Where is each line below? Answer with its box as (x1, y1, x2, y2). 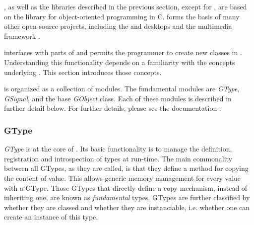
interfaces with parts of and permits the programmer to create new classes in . (4, 47, 242, 58)
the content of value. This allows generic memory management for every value (4, 172, 241, 183)
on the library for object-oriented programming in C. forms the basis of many (4, 11, 240, 21)
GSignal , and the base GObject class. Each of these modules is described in (4, 93, 232, 103)
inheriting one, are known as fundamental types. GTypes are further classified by (4, 192, 250, 203)
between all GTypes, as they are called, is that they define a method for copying (4, 163, 249, 173)
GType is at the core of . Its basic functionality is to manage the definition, (4, 144, 232, 154)
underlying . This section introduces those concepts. (4, 67, 162, 77)
